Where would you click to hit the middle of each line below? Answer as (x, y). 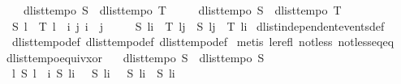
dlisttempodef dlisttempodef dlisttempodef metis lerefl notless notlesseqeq (203, 42)
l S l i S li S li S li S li (93, 73)
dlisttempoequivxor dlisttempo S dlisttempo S (135, 57)
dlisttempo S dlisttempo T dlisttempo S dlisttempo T (182, 10)
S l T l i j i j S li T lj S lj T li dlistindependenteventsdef (198, 25)
